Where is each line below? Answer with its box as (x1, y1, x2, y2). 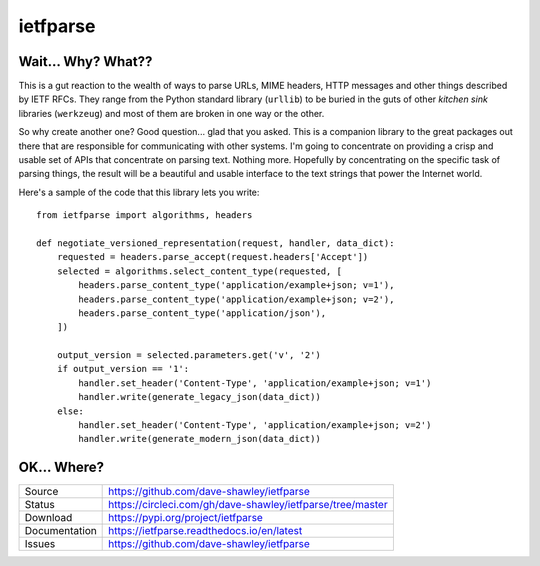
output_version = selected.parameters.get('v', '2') (56, 350, 322, 361)
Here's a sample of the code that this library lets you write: (18, 186, 260, 198)
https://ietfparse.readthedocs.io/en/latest (108, 524, 303, 538)
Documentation (24, 524, 97, 538)
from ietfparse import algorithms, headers (36, 210, 253, 221)
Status (24, 498, 55, 512)
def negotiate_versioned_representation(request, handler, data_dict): (36, 237, 395, 249)
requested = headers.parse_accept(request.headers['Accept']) (56, 251, 369, 263)
